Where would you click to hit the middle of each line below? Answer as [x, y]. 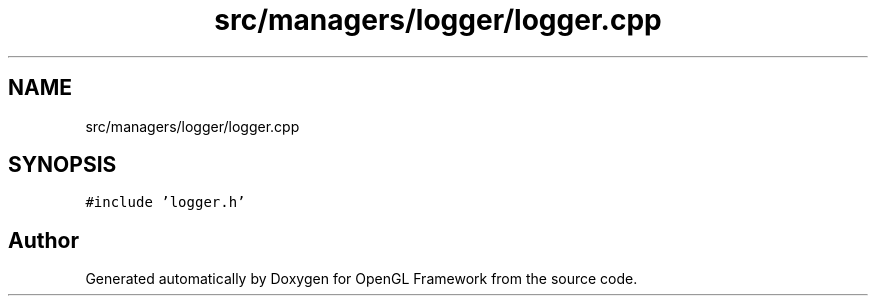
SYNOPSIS [62, 165]
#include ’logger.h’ [165, 202]
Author [43, 240]
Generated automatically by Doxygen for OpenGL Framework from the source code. [361, 279]
